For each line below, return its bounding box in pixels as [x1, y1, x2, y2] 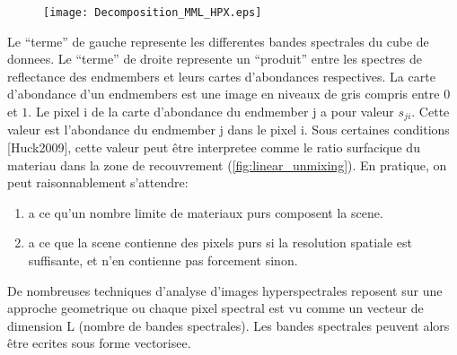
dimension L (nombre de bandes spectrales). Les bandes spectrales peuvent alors [7, 316, 450, 334]
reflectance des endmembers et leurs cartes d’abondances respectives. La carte [7, 66, 435, 85]
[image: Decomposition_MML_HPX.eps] [43, 6, 262, 19]
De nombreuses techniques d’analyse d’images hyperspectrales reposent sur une [7, 281, 443, 299]
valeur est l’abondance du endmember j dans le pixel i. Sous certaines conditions [7, 120, 450, 139]
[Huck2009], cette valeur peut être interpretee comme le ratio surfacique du [7, 138, 420, 157]
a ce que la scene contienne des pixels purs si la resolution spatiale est [28, 233, 413, 252]
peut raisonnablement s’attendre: [7, 173, 189, 192]
